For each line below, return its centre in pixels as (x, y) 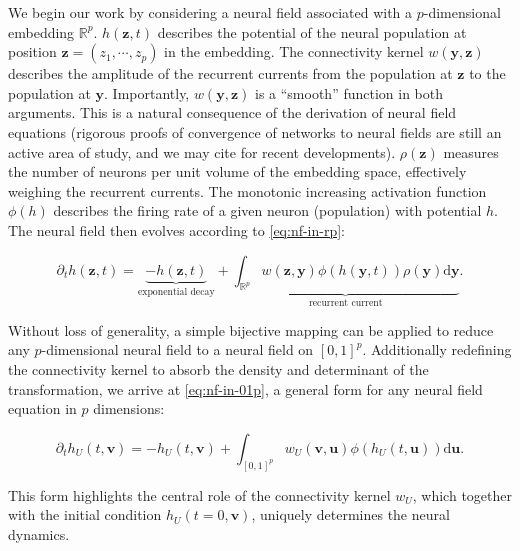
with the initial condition (85, 514)
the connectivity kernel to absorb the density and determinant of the (218, 368)
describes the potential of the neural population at (312, 31)
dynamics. (39, 533)
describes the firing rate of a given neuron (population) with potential (267, 210)
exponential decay (176, 292)
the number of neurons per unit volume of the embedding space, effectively (237, 171)
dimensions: (129, 408)
